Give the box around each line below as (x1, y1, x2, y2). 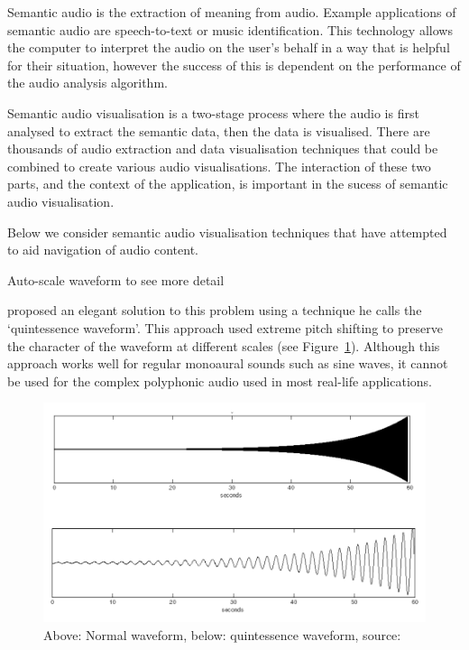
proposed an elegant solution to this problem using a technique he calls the (7, 301, 422, 320)
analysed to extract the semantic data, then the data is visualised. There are (7, 121, 430, 140)
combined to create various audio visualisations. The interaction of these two (7, 156, 431, 175)
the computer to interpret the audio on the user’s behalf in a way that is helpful (7, 38, 450, 57)
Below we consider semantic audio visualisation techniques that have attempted (7, 222, 447, 241)
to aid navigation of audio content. (7, 240, 198, 259)
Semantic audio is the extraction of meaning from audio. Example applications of (7, 3, 456, 21)
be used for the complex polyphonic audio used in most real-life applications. (7, 371, 432, 390)
